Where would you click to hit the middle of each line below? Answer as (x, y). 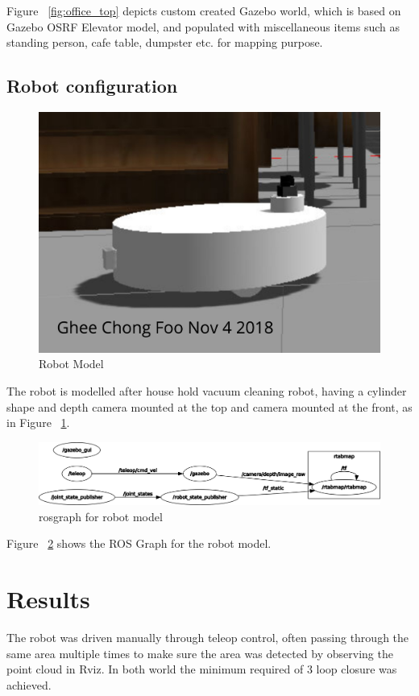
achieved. (29, 684)
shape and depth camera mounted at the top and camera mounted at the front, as (209, 406)
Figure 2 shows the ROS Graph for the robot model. (139, 543)
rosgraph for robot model (101, 516)
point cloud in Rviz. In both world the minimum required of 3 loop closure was (202, 669)
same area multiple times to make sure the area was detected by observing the (200, 653)
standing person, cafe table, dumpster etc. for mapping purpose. (165, 42)
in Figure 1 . (38, 423)
